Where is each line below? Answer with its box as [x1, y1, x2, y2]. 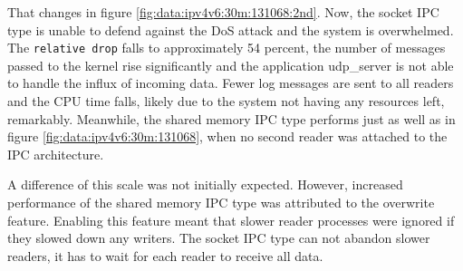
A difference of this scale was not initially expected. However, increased [7, 175, 403, 194]
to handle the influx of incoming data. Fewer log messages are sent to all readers [7, 73, 454, 92]
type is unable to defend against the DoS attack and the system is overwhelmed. [7, 20, 454, 39]
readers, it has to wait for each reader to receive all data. [7, 246, 323, 265]
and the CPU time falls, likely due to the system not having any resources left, [7, 92, 445, 111]
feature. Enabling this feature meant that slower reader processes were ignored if [7, 210, 455, 229]
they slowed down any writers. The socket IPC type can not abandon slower [7, 228, 430, 247]
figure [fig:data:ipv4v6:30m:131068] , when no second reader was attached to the [7, 127, 448, 146]
